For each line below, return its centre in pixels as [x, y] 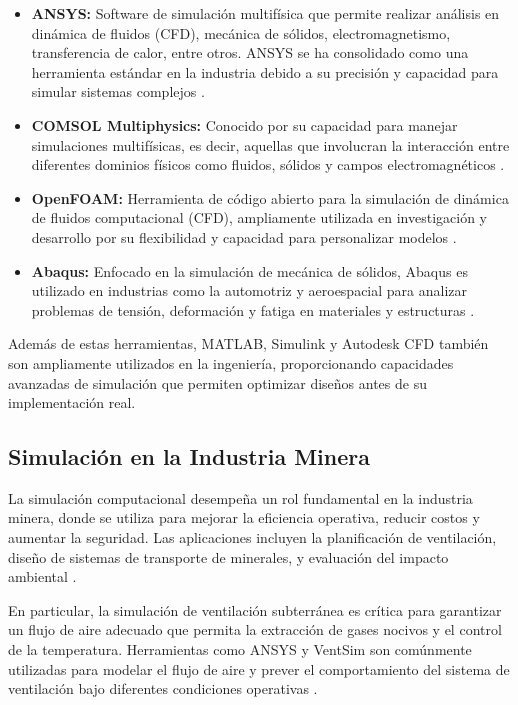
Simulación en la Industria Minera [189, 456]
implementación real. [72, 402]
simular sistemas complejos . [118, 91]
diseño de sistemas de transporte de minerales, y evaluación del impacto [228, 556]
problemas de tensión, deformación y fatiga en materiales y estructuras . [253, 309]
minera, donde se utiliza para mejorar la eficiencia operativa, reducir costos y [244, 517]
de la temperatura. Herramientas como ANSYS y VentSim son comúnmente [240, 649]
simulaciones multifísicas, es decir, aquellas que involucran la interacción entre [270, 144]
